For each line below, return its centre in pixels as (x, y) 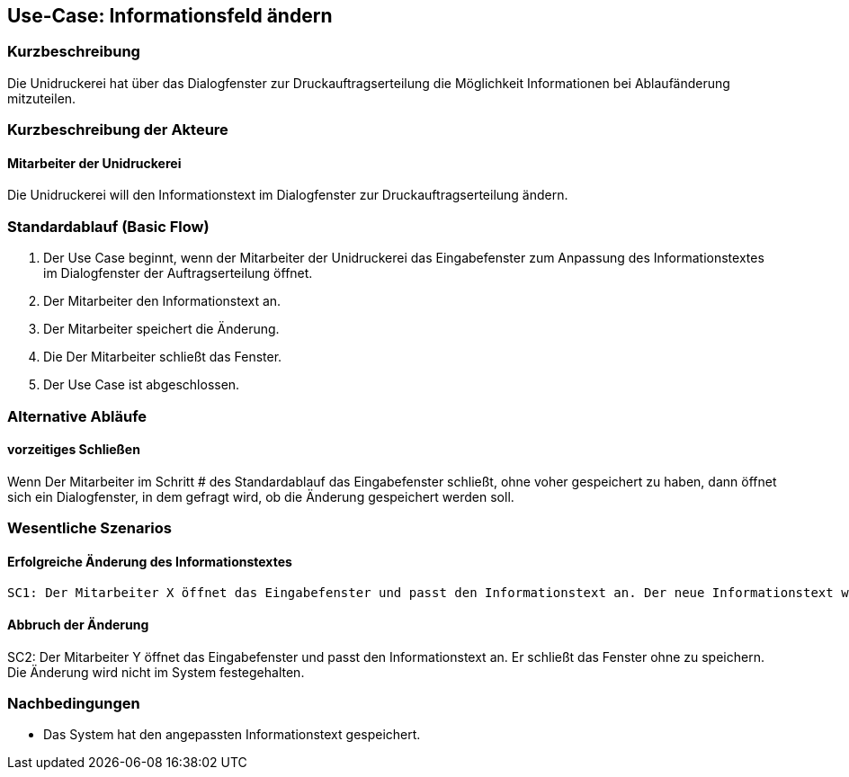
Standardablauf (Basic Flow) (108, 226)
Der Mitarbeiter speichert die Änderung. (161, 329)
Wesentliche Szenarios (89, 528)
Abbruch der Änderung (78, 624)
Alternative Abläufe (77, 416)
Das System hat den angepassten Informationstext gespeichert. (232, 735)
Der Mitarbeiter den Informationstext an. (162, 301)
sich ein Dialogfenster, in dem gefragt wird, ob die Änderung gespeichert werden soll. (261, 496)
